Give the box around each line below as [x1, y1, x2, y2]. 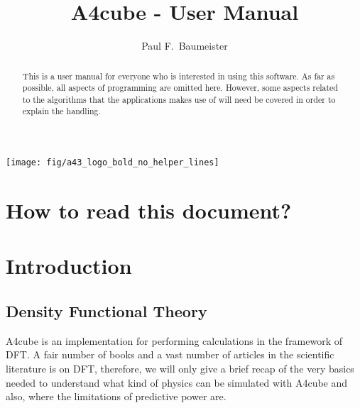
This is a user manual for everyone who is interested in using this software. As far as [22, 70, 335, 82]
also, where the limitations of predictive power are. [6, 389, 227, 404]
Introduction [6, 251, 132, 280]
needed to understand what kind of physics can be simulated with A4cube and [6, 375, 348, 390]
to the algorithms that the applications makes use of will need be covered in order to [22, 93, 336, 105]
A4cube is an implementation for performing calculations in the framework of [6, 333, 343, 348]
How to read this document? [6, 195, 292, 224]
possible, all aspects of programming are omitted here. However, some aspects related [22, 82, 338, 94]
